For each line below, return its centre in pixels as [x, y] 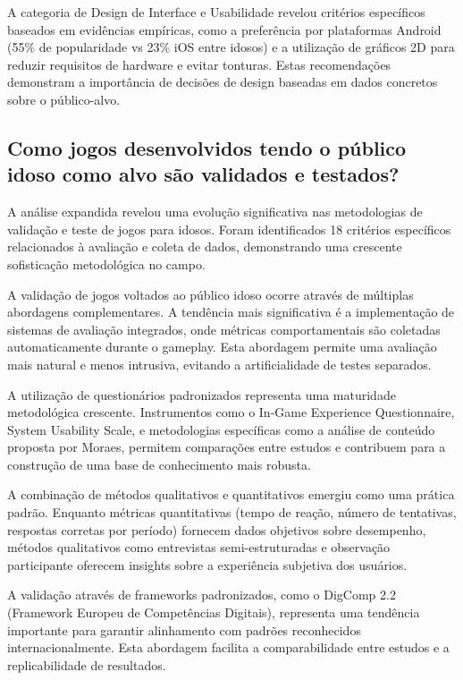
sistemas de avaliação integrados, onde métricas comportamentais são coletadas [224, 329]
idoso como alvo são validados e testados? [203, 174]
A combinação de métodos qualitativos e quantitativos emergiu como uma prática [231, 494]
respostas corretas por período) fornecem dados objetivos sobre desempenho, [217, 529]
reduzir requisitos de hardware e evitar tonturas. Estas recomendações [199, 64]
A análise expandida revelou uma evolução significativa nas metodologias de [215, 212]
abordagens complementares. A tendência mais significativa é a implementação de [231, 312]
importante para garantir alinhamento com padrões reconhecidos [184, 629]
